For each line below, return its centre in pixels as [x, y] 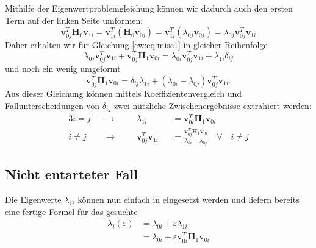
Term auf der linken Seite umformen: [74, 20]
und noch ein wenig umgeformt [63, 69]
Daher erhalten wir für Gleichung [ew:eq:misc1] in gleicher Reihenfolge [136, 45]
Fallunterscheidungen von [52, 105]
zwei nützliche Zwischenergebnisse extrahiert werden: [213, 105]
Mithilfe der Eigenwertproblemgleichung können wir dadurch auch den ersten [149, 8]
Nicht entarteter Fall [71, 174]
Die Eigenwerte [33, 200]
